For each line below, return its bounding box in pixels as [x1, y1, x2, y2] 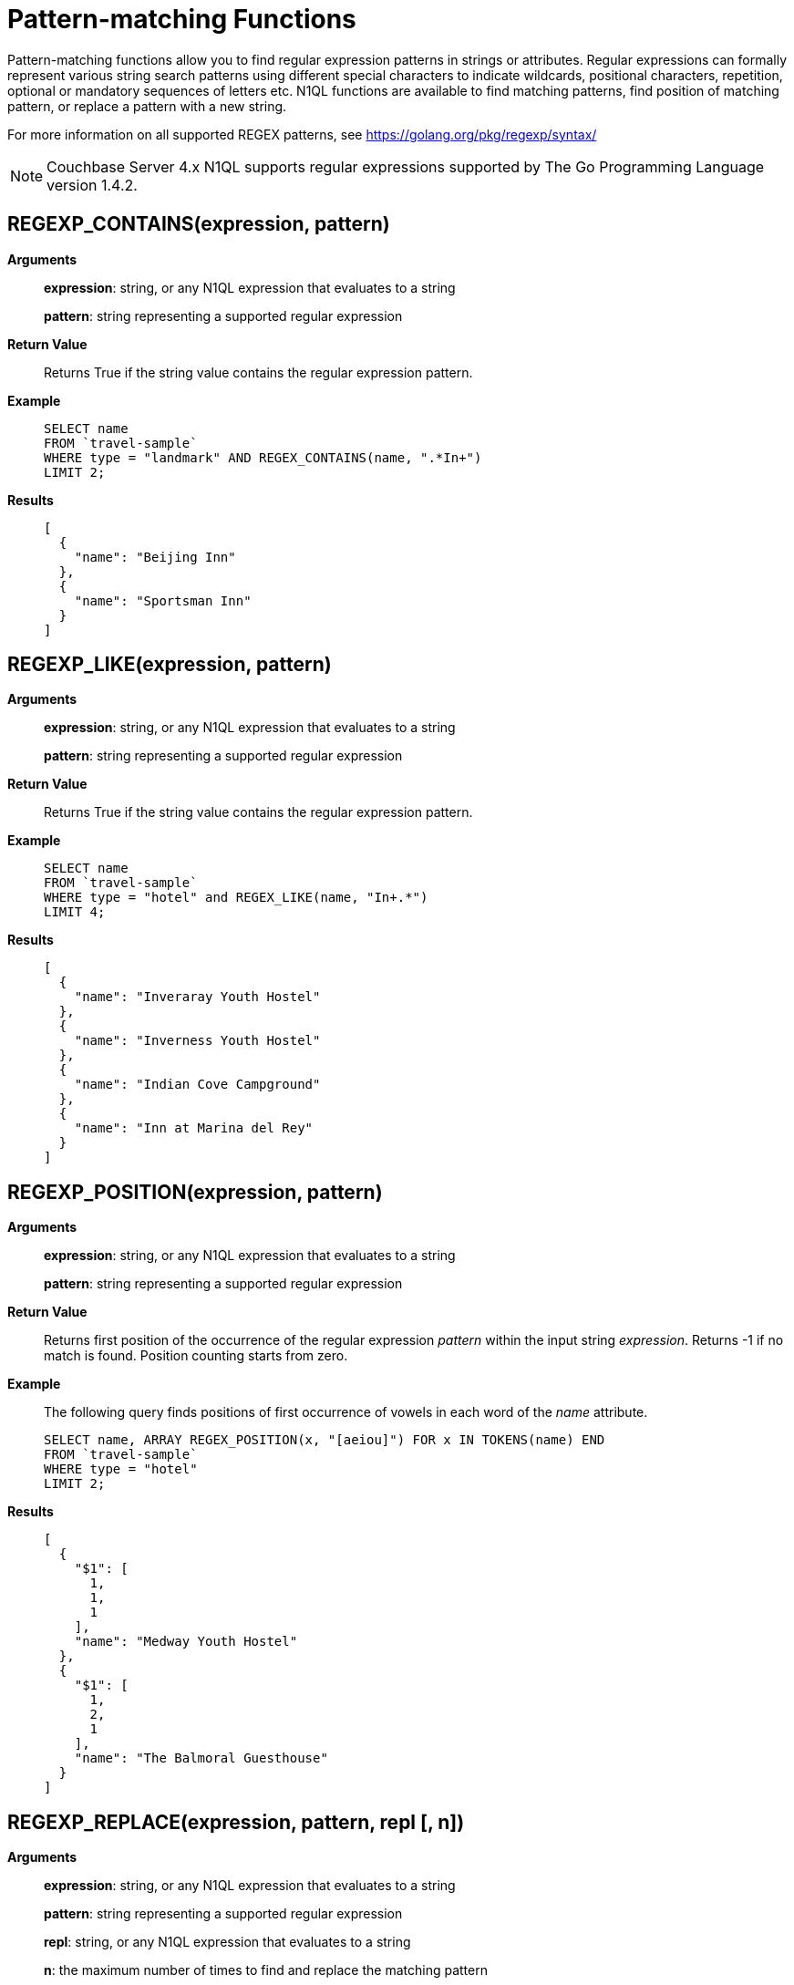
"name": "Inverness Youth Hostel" [74, 1033, 321, 1049]
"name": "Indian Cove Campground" [74, 1077, 321, 1092]
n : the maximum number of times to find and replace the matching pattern [44, 1962, 488, 1979]
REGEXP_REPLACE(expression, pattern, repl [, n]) [7, 1810, 465, 1834]
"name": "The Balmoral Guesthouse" [74, 1751, 328, 1766]
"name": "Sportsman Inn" [74, 593, 252, 608]
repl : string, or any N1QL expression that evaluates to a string [44, 1934, 411, 1950]
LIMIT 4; [44, 905, 106, 920]
